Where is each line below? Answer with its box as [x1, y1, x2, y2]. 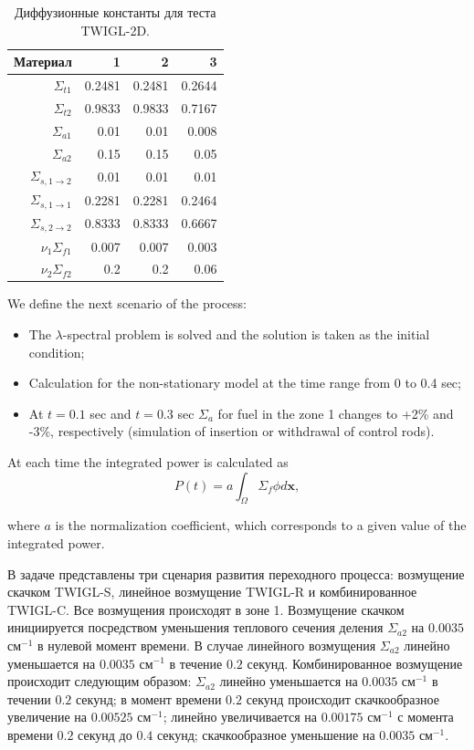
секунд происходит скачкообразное [246, 689, 439, 708]
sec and [90, 403, 132, 422]
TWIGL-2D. [80, 20, 151, 39]
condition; [28, 342, 85, 361]
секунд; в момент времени [75, 689, 222, 708]
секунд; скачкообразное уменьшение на [156, 724, 375, 744]
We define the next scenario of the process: [7, 294, 248, 313]
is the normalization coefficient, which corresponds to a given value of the [55, 516, 467, 535]
